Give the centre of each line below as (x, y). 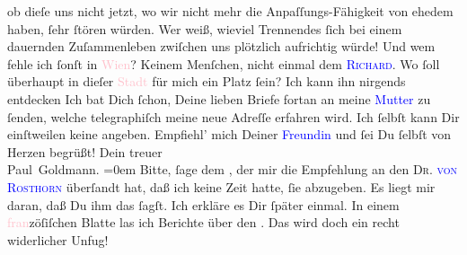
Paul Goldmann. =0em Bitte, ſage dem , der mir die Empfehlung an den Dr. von (233, 169)
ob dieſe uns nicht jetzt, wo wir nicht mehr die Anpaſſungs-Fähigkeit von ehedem (230, 11)
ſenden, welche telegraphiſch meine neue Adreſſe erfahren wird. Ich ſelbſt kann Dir (233, 116)
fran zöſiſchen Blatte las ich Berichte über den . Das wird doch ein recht (203, 222)
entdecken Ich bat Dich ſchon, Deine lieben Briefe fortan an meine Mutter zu (219, 98)
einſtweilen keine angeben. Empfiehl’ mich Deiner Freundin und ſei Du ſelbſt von (229, 134)
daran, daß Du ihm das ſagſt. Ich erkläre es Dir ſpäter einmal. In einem (203, 204)
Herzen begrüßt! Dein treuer (85, 151)
